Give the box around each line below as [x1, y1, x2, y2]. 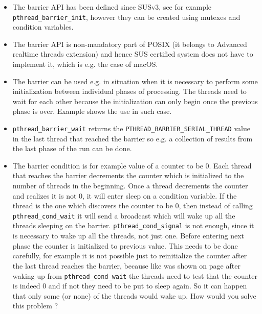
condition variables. [12, 21, 74, 32]
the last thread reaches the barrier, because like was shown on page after [12, 260, 241, 271]
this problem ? [12, 300, 58, 311]
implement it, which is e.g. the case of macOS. [12, 59, 158, 69]
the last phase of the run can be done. [12, 143, 132, 154]
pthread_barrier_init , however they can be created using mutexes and [12, 11, 241, 22]
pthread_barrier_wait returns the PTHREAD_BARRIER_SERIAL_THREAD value [12, 123, 250, 133]
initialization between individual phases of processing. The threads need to [12, 86, 247, 96]
